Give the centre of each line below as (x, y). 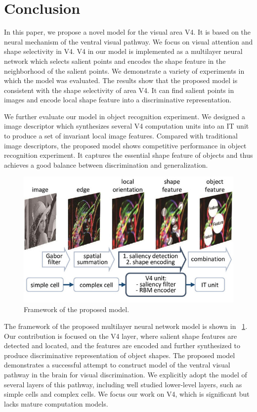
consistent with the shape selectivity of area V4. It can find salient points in (119, 90)
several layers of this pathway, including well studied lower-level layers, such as (123, 384)
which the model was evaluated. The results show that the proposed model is (121, 80)
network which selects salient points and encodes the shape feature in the (115, 61)
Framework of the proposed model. (77, 309)
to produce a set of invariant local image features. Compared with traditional (121, 136)
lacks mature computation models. (56, 403)
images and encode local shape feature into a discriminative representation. (118, 100)
